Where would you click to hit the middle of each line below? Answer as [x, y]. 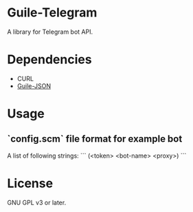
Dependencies [49, 60]
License [30, 183]
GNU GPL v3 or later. [37, 202]
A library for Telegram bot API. [50, 32]
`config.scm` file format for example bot [95, 139]
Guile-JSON [34, 86]
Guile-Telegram [52, 13]
